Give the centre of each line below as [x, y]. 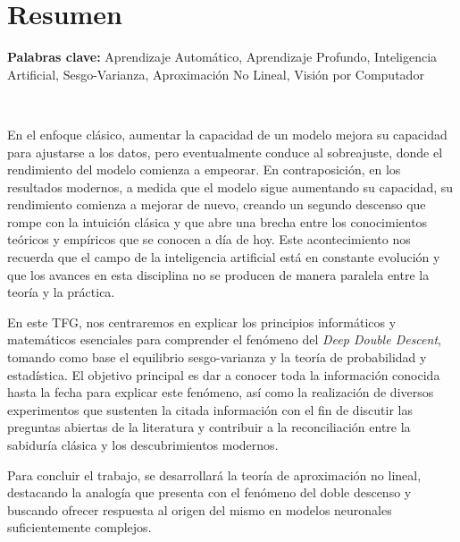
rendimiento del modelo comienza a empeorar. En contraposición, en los [204, 169]
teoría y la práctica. [61, 292]
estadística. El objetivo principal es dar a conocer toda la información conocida [224, 374]
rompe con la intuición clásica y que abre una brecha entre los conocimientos [217, 221]
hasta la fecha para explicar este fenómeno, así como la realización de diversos [221, 392]
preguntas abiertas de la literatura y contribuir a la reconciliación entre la [209, 427]
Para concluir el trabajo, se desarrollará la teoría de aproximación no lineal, [214, 474]
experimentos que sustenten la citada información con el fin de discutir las [210, 409]
